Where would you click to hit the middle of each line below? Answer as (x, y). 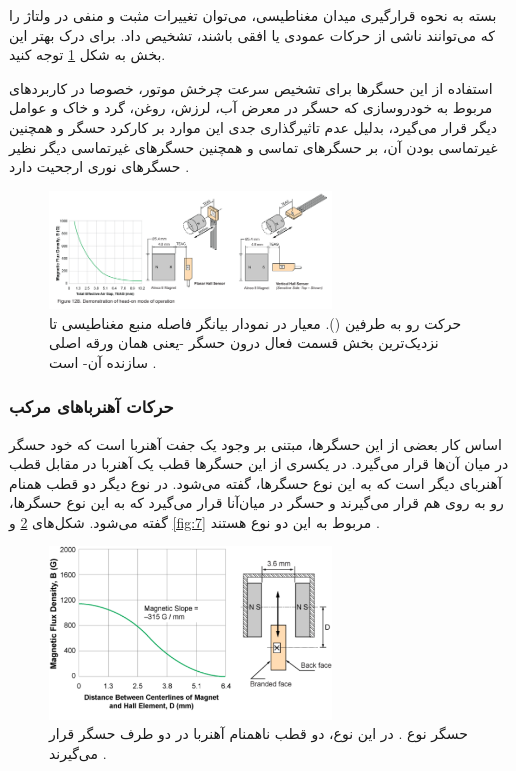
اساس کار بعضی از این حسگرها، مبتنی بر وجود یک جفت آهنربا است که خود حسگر (255, 443)
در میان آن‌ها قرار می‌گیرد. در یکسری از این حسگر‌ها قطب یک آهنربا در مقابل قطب (259, 463)
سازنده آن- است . (103, 361)
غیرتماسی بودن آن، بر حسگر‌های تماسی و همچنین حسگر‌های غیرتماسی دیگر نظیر (253, 146)
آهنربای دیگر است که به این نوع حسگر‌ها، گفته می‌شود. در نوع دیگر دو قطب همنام (255, 482)
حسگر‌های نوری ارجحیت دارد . (99, 166)
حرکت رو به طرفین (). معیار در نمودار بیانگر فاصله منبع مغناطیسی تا (255, 322)
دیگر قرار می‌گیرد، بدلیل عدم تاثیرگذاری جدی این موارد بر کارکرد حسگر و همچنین (253, 126)
